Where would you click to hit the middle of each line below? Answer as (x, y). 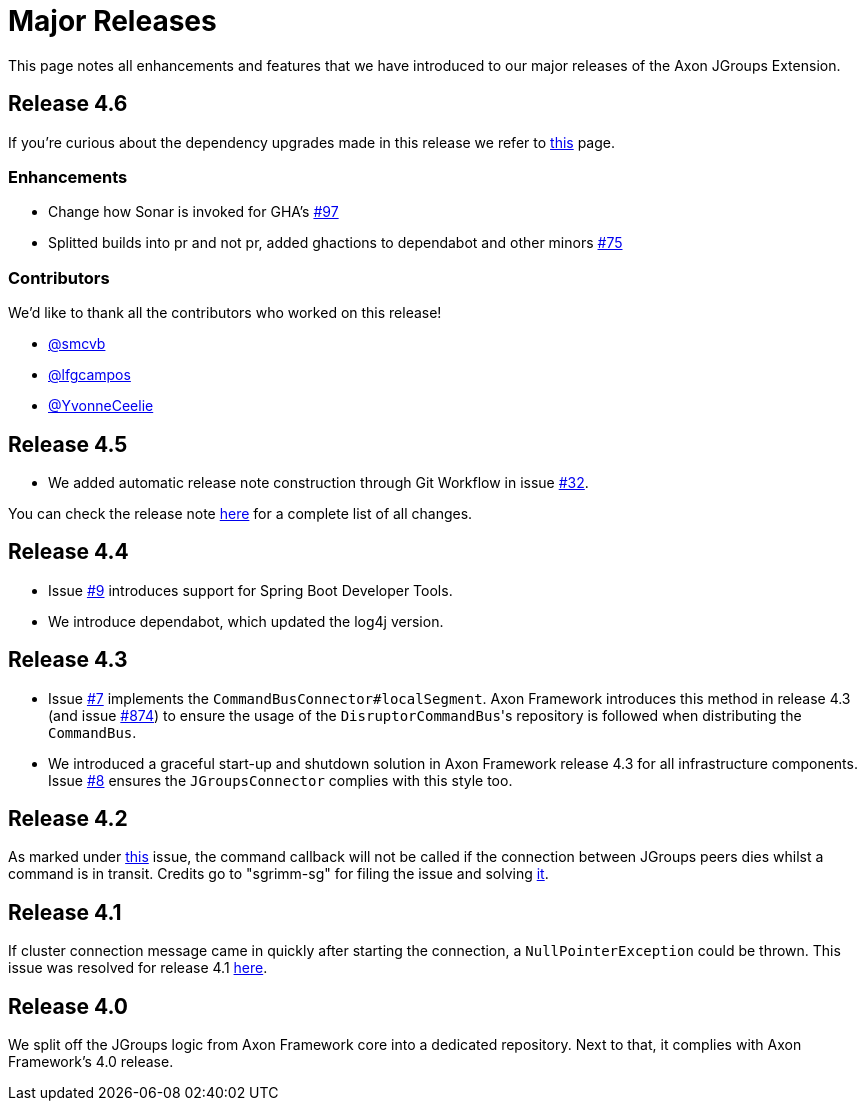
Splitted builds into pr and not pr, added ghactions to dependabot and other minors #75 (335, 243)
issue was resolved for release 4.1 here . (138, 968)
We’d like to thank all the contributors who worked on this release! (225, 313)
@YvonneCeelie (101, 406)
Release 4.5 (68, 444)
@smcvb (77, 344)
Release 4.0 (68, 1006)
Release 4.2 (68, 819)
